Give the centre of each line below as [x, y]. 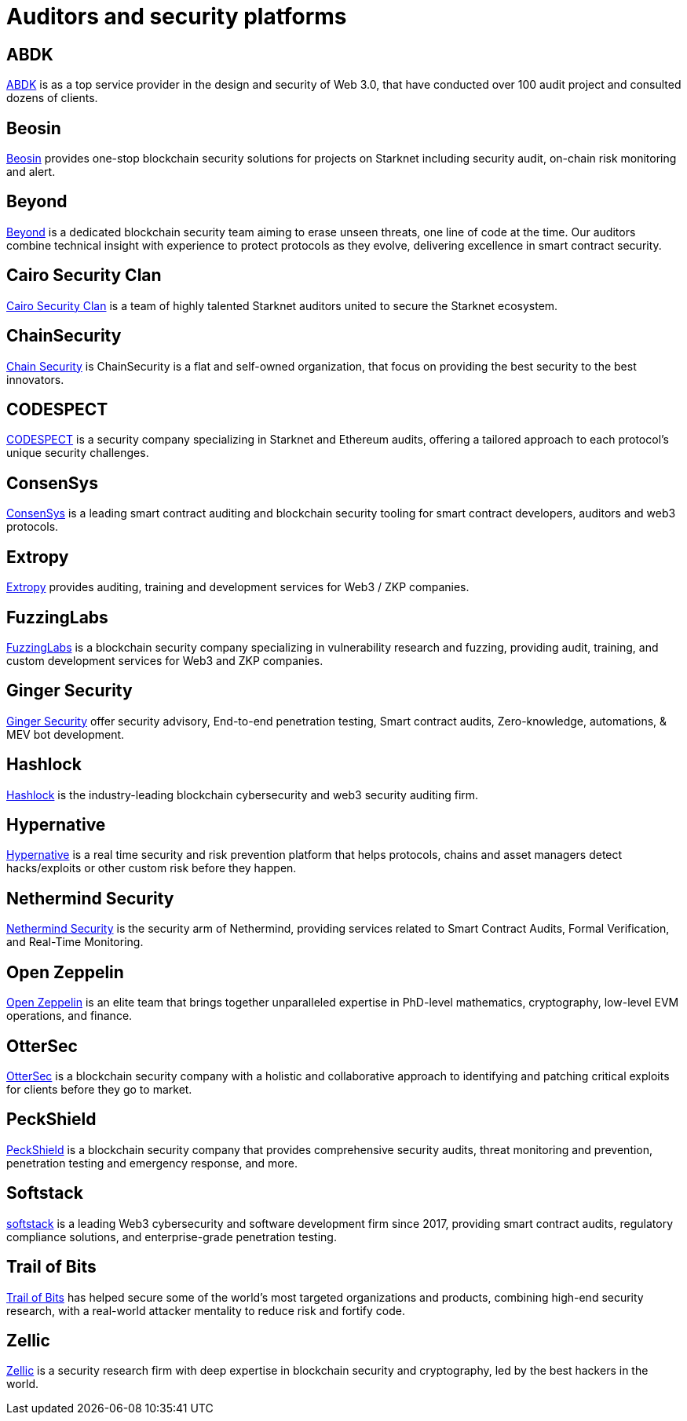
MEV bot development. [66, 734]
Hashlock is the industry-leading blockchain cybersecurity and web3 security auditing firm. [243, 795]
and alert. [31, 172]
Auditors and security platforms [177, 16]
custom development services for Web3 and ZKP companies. [165, 660]
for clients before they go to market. [99, 1089]
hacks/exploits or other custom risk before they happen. [152, 868]
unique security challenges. [78, 453]
